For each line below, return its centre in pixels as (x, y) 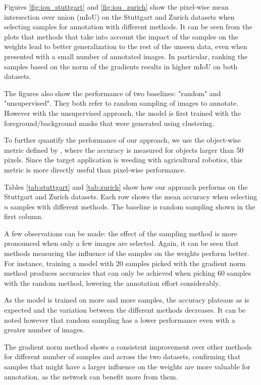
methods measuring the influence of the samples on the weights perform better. (127, 253)
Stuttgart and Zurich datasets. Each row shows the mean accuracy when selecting (131, 197)
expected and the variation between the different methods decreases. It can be (125, 310)
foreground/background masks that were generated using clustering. (109, 123)
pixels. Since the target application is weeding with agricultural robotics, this (123, 160)
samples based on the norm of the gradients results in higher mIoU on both (121, 66)
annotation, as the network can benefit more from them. (91, 376)
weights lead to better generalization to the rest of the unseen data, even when (126, 46)
